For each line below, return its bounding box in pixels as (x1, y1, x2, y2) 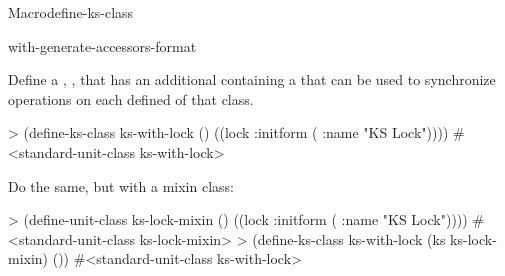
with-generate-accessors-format (8, 35, 197, 56)
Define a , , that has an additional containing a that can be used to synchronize (8, 69, 496, 90)
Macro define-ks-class (8, 2, 134, 22)
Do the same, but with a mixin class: (8, 175, 234, 196)
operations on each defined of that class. (8, 88, 254, 109)
